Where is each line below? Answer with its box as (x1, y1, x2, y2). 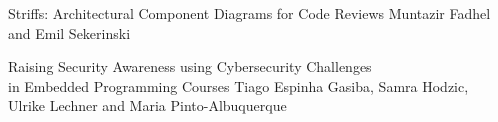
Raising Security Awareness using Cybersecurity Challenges (8, 56, 372, 77)
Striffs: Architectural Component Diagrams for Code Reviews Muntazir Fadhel (8, 3, 491, 23)
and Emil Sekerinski (8, 22, 131, 43)
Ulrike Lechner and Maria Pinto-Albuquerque (8, 95, 287, 116)
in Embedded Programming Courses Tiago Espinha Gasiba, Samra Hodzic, (8, 75, 469, 96)
